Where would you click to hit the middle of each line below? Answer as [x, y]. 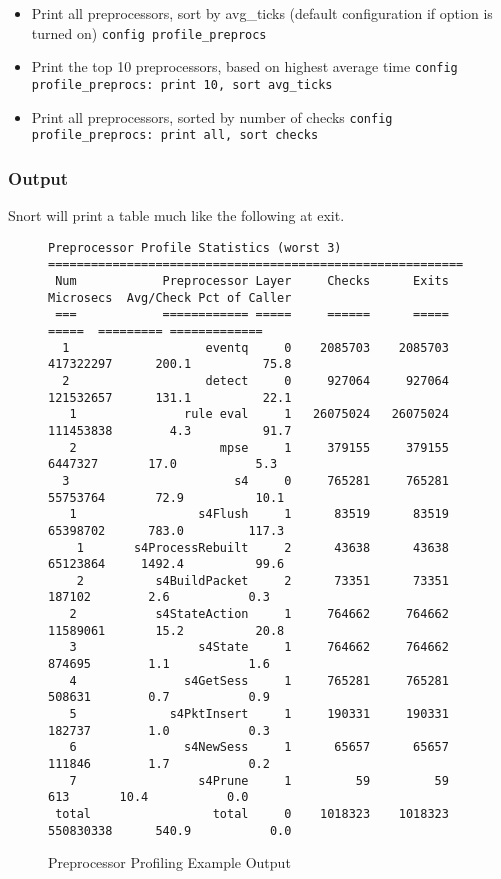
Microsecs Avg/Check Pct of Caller [170, 297]
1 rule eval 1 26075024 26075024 [259, 414]
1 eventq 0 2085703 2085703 [255, 347]
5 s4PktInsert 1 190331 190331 [259, 714]
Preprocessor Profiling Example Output [169, 862]
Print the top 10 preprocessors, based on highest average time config [244, 66]
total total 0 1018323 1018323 [252, 814]
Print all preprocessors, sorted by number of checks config [212, 116]
